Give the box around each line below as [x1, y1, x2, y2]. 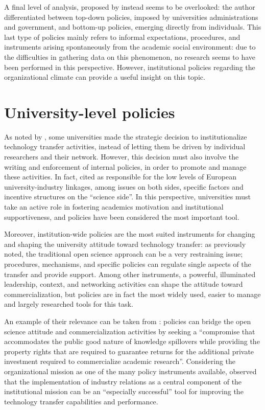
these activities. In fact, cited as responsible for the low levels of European [4, 171, 236, 182]
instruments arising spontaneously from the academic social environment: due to [4, 41, 256, 52]
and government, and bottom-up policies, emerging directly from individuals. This [4, 21, 261, 32]
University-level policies [4, 101, 175, 122]
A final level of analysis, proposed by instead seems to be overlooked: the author [4, 2, 255, 12]
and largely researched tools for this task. [4, 299, 133, 309]
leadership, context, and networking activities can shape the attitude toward [4, 279, 243, 289]
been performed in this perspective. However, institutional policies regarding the [4, 61, 255, 72]
